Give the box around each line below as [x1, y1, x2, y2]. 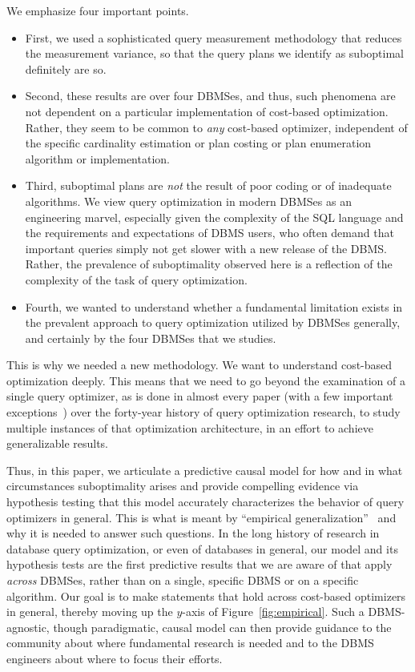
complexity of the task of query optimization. [25, 271, 248, 288]
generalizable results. [6, 435, 109, 452]
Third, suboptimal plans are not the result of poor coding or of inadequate [25, 177, 392, 194]
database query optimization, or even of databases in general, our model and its [6, 540, 398, 557]
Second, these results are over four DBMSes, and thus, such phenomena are [25, 87, 396, 104]
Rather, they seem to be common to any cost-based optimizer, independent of [25, 119, 408, 135]
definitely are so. [25, 60, 107, 77]
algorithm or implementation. [25, 150, 170, 167]
